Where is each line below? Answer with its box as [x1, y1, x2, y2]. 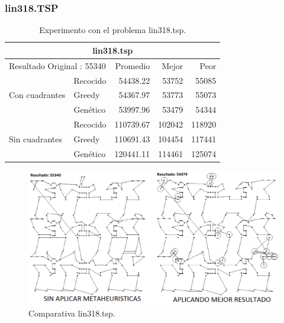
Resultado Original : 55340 [9, 59, 106, 71]
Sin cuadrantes [9, 132, 62, 145]
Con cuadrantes [9, 89, 66, 101]
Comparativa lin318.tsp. [28, 306, 115, 319]
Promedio [115, 59, 150, 71]
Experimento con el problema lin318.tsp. [39, 24, 186, 36]
